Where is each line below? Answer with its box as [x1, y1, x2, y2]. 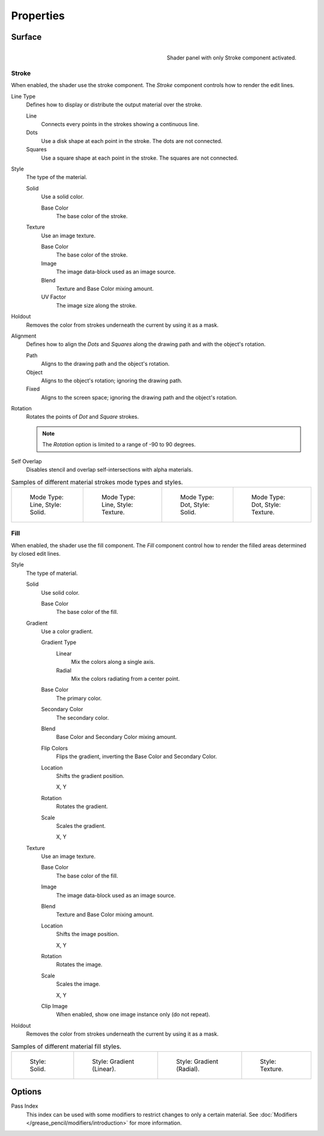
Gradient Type [41, 639, 77, 646]
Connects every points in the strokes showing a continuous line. [41, 120, 199, 127]
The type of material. [26, 570, 78, 577]
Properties [11, 9, 65, 22]
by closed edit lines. [11, 550, 61, 557]
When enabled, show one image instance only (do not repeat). [56, 1011, 211, 1018]
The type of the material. [26, 174, 88, 181]
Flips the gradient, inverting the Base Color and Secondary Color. [56, 753, 217, 760]
